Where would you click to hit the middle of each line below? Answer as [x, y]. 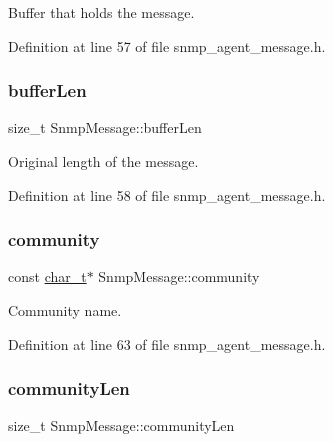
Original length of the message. [103, 161]
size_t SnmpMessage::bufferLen [105, 127]
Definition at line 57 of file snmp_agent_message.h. [167, 45]
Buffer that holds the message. [101, 12]
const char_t [47, 276]
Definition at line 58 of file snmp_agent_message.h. [167, 194]
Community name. [65, 310]
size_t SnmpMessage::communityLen [121, 425]
